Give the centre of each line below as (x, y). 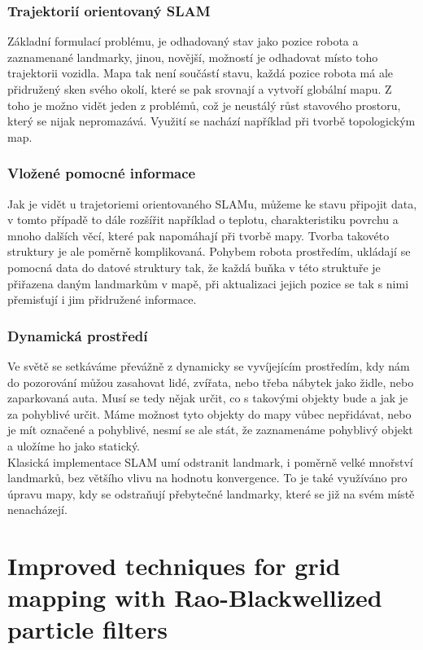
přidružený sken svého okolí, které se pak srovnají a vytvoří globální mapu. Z (200, 89)
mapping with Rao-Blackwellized (195, 597)
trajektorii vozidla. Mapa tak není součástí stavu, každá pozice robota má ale (201, 73)
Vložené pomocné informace (102, 173)
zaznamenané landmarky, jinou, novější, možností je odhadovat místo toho (193, 57)
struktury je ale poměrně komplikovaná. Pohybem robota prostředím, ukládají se (209, 251)
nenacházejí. (37, 509)
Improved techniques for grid (174, 566)
